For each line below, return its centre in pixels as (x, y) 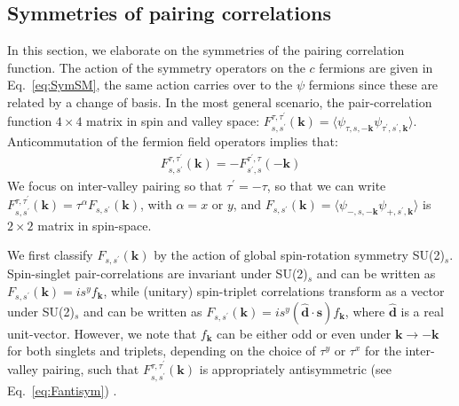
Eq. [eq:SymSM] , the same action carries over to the (150, 85)
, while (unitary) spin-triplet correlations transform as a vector (274, 290)
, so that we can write (326, 186)
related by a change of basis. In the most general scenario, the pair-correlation (220, 101)
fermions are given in (376, 67)
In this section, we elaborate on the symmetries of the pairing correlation (206, 50)
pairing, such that (91, 369)
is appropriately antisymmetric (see (295, 369)
